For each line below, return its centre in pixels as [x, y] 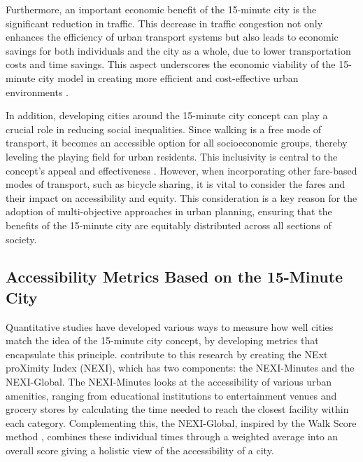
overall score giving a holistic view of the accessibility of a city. [140, 450]
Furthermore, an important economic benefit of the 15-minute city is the [161, 9]
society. [21, 239]
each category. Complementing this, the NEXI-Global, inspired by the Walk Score [181, 422]
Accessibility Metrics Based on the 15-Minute [175, 277]
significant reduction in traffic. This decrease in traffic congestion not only [164, 23]
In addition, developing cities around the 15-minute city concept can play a [167, 115]
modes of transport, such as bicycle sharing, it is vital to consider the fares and [175, 184]
